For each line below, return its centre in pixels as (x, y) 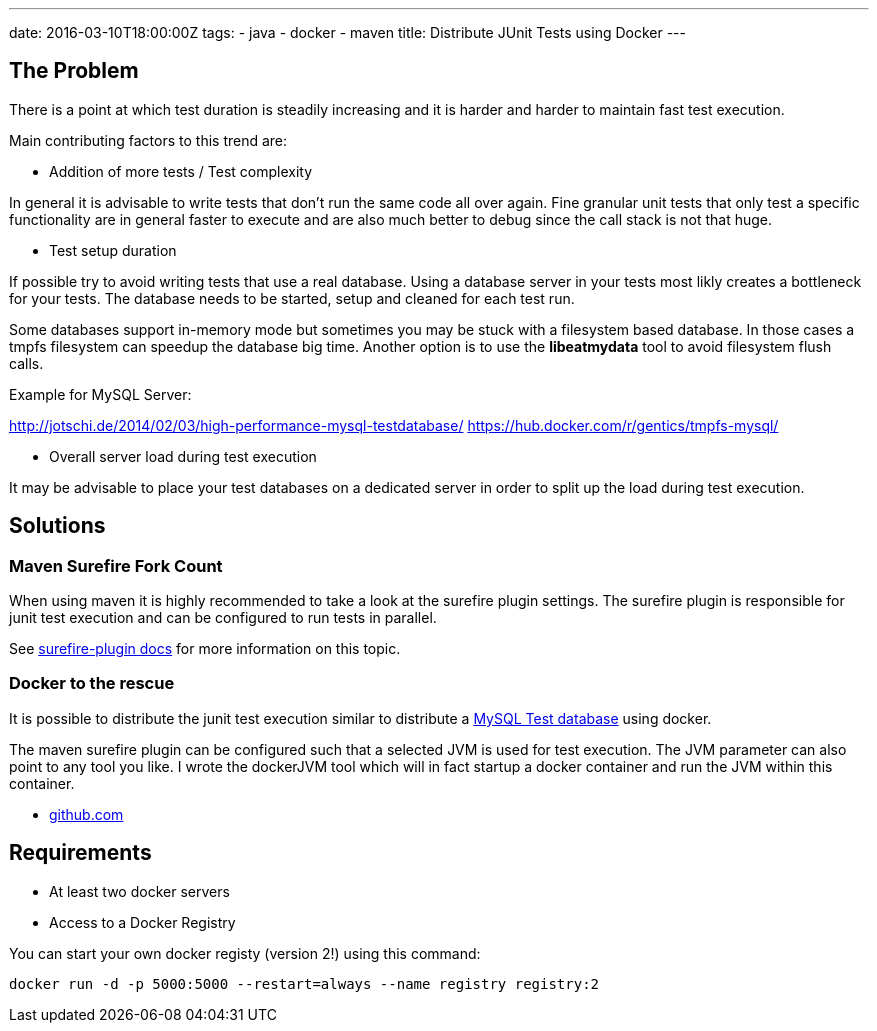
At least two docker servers (139, 891)
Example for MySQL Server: (100, 394)
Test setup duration (113, 250)
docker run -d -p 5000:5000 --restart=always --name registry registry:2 (304, 983)
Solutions (57, 526)
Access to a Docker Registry (142, 922)
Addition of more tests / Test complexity (181, 171)
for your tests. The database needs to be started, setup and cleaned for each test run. (292, 298)
